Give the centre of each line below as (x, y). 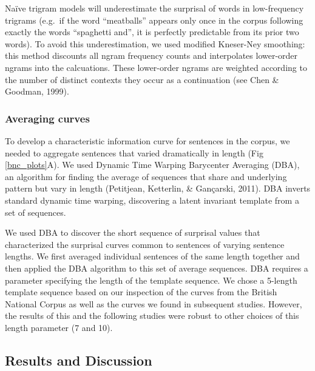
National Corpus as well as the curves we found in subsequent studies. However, (154, 303)
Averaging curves (47, 118)
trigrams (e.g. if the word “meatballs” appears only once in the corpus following (154, 20)
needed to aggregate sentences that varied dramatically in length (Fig (134, 152)
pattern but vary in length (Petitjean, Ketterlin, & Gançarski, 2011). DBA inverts (158, 188)
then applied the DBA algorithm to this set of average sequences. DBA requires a (157, 268)
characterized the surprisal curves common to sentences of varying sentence (145, 244)
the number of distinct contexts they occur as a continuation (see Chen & (142, 79)
